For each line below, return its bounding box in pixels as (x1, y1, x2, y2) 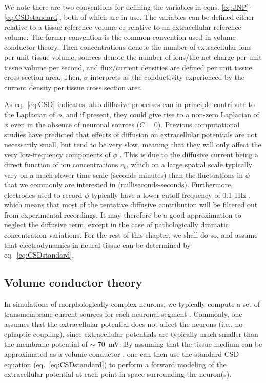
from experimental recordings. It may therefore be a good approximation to (4, 209, 241, 220)
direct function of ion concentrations (4, 159, 118, 169)
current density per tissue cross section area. (4, 81, 144, 92)
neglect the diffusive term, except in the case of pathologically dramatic (4, 219, 229, 230)
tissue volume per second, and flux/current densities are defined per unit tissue (4, 61, 252, 72)
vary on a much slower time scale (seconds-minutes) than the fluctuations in (4, 169, 243, 180)
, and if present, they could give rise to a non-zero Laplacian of (62, 109, 259, 119)
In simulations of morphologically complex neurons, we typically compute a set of (4, 299, 260, 309)
